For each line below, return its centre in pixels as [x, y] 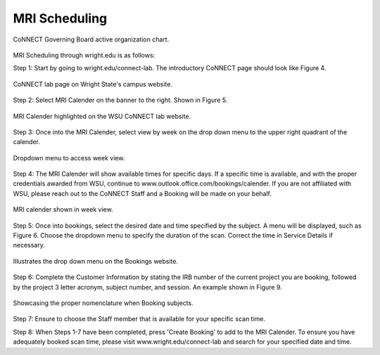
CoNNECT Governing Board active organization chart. [91, 39]
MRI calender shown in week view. [63, 209]
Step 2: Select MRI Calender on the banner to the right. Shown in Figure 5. [120, 100]
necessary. [29, 245]
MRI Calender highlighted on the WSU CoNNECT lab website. [102, 116]
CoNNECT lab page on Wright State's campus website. [93, 84]
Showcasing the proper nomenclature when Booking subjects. [103, 303]
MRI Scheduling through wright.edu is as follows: [84, 55]
